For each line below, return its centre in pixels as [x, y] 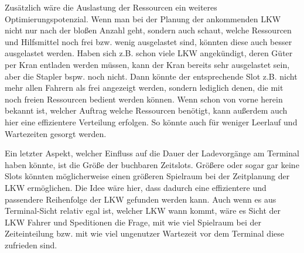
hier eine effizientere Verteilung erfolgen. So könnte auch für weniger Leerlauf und [151, 122]
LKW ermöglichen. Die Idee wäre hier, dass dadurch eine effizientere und [136, 187]
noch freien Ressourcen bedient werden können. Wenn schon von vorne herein [144, 99]
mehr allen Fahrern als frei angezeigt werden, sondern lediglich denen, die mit [144, 88]
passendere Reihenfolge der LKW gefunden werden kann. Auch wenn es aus [141, 199]
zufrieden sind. [31, 245]
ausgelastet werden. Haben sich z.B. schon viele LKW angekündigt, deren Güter [149, 53]
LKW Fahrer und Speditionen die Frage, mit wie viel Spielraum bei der [133, 222]
